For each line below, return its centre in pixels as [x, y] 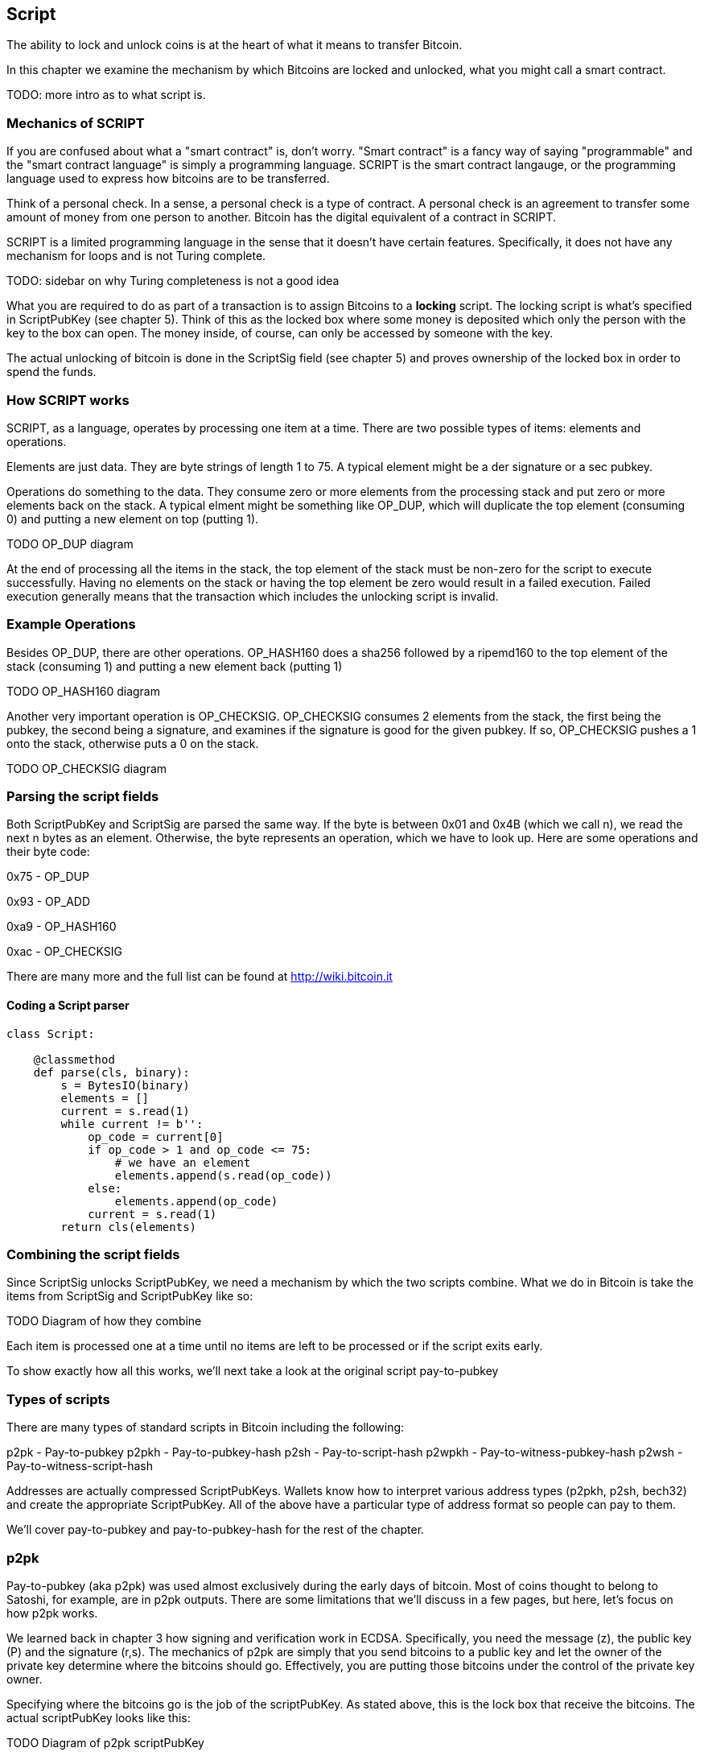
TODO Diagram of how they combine [104, 1321]
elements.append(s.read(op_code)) [223, 1175]
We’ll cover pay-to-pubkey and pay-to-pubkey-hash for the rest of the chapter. [216, 1530]
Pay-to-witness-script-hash [80, 1466]
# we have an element [183, 1162]
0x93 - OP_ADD [49, 902]
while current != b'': [132, 1124]
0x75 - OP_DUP [48, 877]
